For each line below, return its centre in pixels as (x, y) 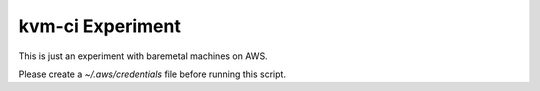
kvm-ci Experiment (100, 26)
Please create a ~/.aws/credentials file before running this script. (152, 74)
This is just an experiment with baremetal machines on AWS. (143, 56)
